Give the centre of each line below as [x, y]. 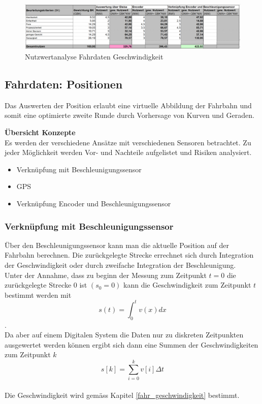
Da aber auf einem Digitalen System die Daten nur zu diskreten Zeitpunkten [124, 335]
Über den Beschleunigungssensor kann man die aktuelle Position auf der [117, 245]
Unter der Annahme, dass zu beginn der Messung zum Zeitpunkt [106, 275]
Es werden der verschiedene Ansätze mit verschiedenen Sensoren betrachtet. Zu [128, 142]
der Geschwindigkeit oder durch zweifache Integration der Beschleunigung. [120, 265]
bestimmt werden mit [38, 294]
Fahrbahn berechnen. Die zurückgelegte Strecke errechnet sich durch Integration [129, 255]
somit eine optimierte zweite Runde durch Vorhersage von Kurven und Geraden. [129, 115]
